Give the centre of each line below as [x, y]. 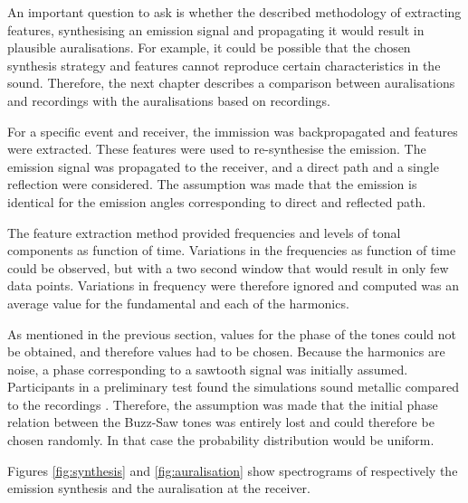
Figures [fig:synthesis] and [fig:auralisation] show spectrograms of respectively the [233, 470]
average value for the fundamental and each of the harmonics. [178, 303]
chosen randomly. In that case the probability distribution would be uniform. [221, 440]
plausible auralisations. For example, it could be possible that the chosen [209, 47]
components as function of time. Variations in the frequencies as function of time [232, 250]
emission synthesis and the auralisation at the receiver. [159, 488]
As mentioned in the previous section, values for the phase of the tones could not [232, 333]
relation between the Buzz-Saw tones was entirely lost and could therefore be [221, 422]
